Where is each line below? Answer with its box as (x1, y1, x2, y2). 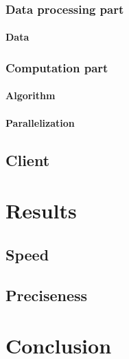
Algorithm (5, 88, 56, 103)
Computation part (5, 59, 108, 76)
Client (5, 149, 50, 170)
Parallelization (5, 115, 75, 130)
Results (5, 196, 77, 225)
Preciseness (5, 284, 88, 305)
